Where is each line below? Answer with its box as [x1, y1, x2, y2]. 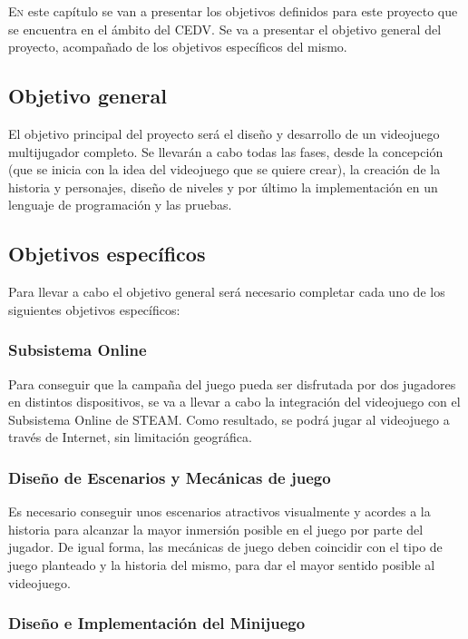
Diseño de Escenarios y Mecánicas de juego [8, 466, 331, 488]
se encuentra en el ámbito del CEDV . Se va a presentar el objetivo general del [8, 19, 442, 38]
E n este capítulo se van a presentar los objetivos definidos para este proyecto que [8, 2, 458, 20]
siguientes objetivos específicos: [8, 300, 180, 319]
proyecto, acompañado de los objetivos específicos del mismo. [8, 37, 347, 56]
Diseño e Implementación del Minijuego [8, 612, 306, 634]
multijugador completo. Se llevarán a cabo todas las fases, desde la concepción [8, 142, 444, 161]
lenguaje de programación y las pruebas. [8, 195, 232, 214]
